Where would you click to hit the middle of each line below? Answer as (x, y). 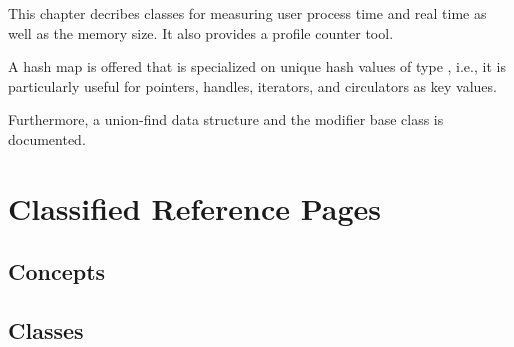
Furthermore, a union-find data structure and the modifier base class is (226, 119)
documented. (47, 138)
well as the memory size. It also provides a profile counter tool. (201, 32)
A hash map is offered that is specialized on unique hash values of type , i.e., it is (257, 66)
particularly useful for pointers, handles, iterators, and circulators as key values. (252, 85)
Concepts (57, 271)
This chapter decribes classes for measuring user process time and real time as (247, 13)
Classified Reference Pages (195, 207)
